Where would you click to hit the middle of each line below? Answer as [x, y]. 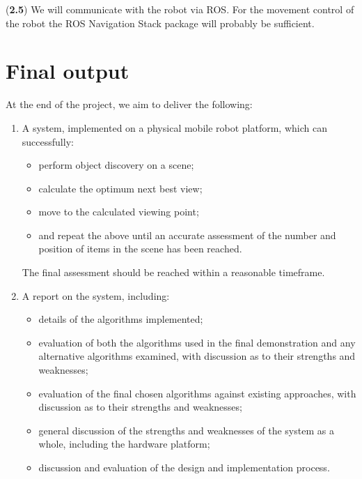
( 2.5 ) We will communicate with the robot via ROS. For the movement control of [180, 9]
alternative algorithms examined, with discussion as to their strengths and [197, 356]
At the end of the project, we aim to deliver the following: [129, 104]
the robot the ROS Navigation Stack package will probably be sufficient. [160, 23]
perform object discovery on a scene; [116, 165]
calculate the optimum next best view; [120, 188]
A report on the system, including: [96, 295]
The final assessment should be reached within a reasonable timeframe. [173, 272]
